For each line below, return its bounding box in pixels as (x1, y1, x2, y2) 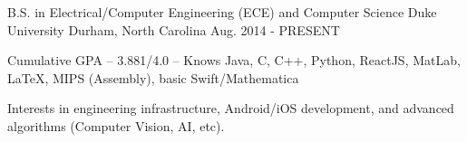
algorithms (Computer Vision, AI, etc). (7, 116, 225, 135)
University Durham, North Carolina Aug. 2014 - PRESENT (7, 20, 340, 39)
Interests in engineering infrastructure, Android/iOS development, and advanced (7, 99, 454, 118)
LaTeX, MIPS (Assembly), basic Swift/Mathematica (7, 68, 299, 87)
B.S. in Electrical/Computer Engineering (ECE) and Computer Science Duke (7, 3, 437, 21)
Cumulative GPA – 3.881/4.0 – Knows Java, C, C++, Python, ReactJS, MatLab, (7, 51, 461, 70)
